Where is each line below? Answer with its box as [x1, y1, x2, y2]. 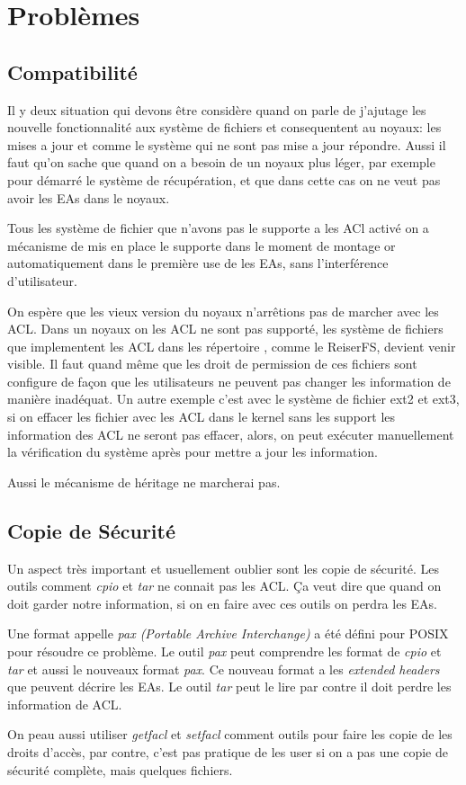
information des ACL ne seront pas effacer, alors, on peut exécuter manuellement [7, 424, 454, 443]
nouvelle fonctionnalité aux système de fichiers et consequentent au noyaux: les [7, 118, 442, 137]
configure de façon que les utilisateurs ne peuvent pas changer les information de [7, 371, 451, 390]
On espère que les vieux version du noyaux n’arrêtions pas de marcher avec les [7, 301, 439, 320]
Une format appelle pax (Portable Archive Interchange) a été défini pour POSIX [7, 624, 449, 643]
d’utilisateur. [7, 271, 77, 290]
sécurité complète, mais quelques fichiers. [7, 760, 233, 779]
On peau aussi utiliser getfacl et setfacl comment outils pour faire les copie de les [7, 725, 453, 744]
